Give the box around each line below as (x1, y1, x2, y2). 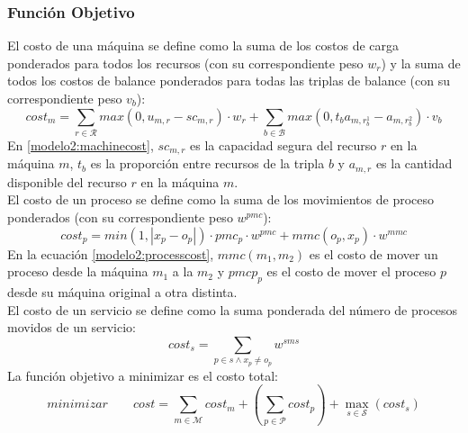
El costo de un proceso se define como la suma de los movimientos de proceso (7, 190, 434, 209)
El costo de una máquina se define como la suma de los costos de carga (7, 36, 400, 55)
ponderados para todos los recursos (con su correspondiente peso (7, 53, 364, 72)
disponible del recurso (7, 172, 127, 191)
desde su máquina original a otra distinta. (7, 283, 238, 301)
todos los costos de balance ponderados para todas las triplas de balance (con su (7, 71, 450, 90)
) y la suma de (381, 53, 461, 72)
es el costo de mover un (309, 244, 438, 263)
